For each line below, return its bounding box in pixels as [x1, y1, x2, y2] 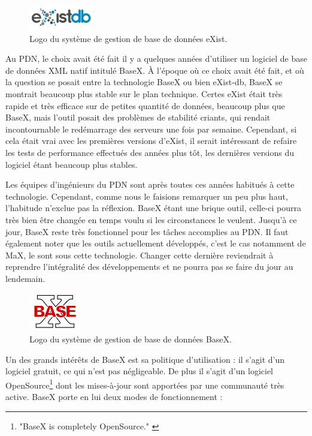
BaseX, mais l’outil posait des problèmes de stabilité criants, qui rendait [5, 111, 271, 124]
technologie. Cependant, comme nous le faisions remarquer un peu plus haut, [5, 190, 288, 202]
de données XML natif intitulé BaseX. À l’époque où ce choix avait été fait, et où [5, 64, 304, 76]
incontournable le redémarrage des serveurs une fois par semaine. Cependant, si [5, 122, 297, 135]
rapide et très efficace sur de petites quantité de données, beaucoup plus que [5, 99, 285, 112]
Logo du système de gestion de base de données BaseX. [29, 333, 232, 345]
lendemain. [5, 272, 46, 284]
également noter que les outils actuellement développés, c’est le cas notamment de [5, 237, 306, 249]
